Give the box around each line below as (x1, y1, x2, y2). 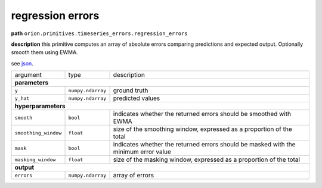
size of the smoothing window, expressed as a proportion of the (113, 125, 292, 133)
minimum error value (113, 148, 171, 156)
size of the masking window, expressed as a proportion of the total (113, 155, 301, 164)
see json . (11, 59, 34, 67)
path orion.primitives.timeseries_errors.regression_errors (11, 30, 188, 37)
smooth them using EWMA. (11, 49, 78, 56)
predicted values (113, 94, 160, 102)
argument (14, 71, 42, 79)
